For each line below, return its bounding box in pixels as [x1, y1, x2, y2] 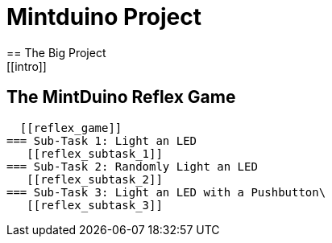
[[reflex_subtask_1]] [27, 146, 163, 160]
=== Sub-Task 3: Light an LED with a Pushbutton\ [6, 185, 326, 199]
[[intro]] [6, 59, 47, 73]
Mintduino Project [6, 3, 202, 31]
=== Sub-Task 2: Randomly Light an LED [6, 159, 258, 173]
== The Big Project [6, 45, 106, 60]
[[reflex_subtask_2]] [27, 172, 163, 186]
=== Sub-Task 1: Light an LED [6, 134, 197, 147]
